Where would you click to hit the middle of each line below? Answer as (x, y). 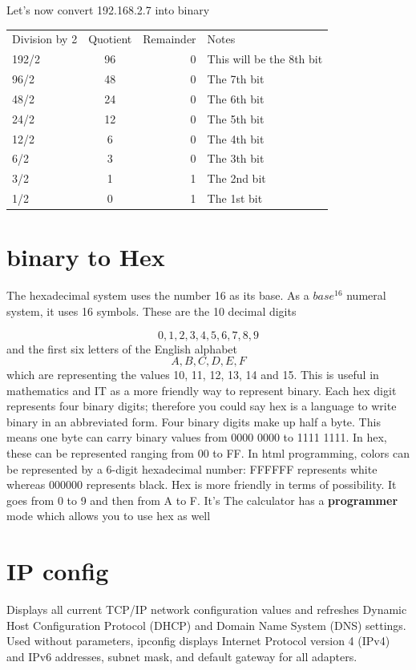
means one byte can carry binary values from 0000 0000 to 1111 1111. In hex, (197, 437)
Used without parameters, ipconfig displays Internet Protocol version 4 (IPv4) (198, 641)
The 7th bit (236, 79)
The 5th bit (236, 118)
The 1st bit (235, 198)
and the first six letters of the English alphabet (122, 348)
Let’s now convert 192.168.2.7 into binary (108, 10)
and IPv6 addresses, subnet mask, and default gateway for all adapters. (182, 656)
